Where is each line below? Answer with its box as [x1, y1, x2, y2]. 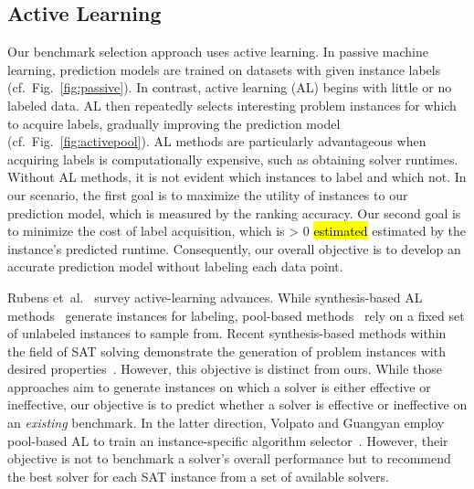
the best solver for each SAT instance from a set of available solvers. [7, 466, 389, 485]
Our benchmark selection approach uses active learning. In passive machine [7, 42, 428, 61]
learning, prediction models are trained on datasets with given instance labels [7, 59, 441, 79]
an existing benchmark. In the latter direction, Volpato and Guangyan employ [7, 413, 445, 432]
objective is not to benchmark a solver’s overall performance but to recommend [7, 449, 451, 468]
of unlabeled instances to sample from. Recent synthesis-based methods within [7, 324, 447, 343]
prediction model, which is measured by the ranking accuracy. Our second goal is [7, 203, 461, 222]
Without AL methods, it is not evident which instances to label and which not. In [7, 167, 467, 186]
